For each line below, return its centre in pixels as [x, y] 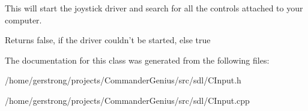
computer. [23, 19]
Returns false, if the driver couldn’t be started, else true [108, 40]
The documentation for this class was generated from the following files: [137, 60]
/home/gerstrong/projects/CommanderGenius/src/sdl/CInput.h [123, 80]
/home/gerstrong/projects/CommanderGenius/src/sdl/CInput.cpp [127, 100]
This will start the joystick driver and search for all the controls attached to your [154, 8]
